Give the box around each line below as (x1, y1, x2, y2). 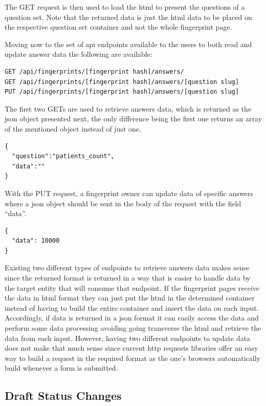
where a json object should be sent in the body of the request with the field (5, 198, 241, 208)
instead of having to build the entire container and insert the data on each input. (5, 302, 259, 313)
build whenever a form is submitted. (5, 362, 118, 373)
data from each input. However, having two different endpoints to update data (5, 332, 251, 343)
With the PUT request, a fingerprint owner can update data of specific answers (5, 187, 253, 198)
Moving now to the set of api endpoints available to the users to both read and (5, 38, 252, 49)
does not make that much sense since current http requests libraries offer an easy (5, 343, 258, 353)
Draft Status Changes (5, 388, 122, 403)
